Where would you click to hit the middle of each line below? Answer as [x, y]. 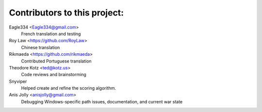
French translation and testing [51, 33]
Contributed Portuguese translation [56, 61]
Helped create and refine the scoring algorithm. [69, 88]
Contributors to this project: [66, 13]
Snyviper [18, 81]
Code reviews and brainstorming [54, 75]
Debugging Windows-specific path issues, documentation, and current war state [102, 101]
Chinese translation [41, 47]
